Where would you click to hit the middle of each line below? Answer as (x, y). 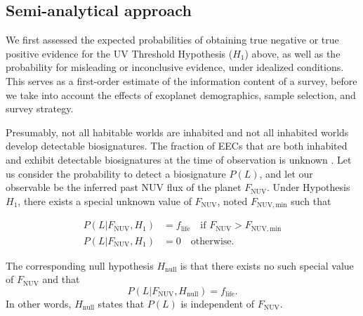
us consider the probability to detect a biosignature (116, 173)
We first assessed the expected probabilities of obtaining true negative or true (172, 40)
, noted (232, 200)
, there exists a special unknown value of (105, 200)
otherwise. (212, 241)
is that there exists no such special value (267, 265)
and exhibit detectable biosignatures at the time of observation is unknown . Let (179, 159)
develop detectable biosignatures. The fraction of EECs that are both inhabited (177, 146)
